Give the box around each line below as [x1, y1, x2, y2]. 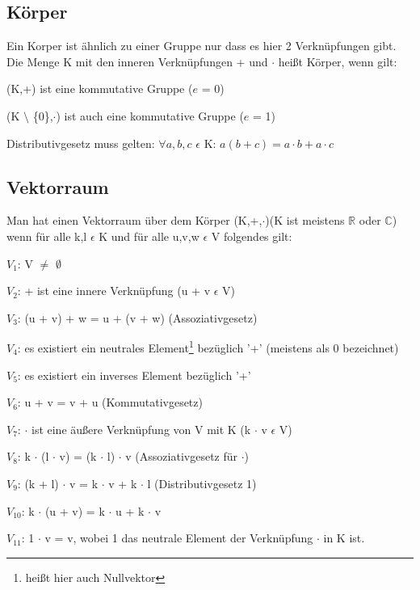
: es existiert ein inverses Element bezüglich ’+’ [17, 366, 251, 383]
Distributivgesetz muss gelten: [6, 134, 155, 151]
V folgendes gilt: [211, 227, 292, 244]
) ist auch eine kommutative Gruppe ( [56, 107, 244, 124]
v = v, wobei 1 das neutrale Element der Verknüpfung [44, 529, 313, 546]
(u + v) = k [44, 502, 105, 519]
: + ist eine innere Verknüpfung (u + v [17, 282, 211, 299]
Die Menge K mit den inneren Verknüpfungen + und [6, 53, 268, 70]
